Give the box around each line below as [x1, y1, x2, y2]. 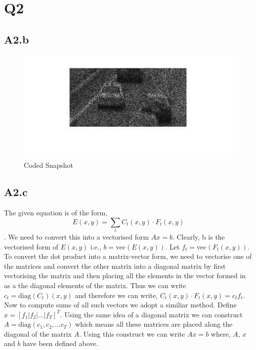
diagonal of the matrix [4, 328, 72, 339]
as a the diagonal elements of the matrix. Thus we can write [4, 280, 186, 290]
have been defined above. [22, 338, 98, 349]
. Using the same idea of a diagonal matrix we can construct [60, 309, 243, 319]
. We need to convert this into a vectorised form [4, 231, 149, 242]
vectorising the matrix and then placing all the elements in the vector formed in [4, 270, 246, 281]
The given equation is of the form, [4, 207, 107, 218]
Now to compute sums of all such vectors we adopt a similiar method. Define [4, 300, 237, 310]
